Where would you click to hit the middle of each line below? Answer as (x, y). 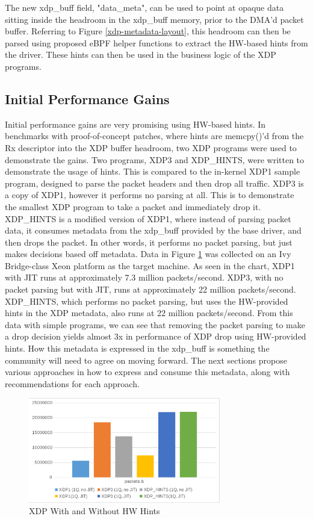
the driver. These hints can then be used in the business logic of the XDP (141, 54)
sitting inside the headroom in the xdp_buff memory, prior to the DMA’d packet (154, 19)
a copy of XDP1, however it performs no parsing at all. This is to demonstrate (150, 195)
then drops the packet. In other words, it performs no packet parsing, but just (149, 242)
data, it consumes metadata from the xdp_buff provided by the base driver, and (153, 230)
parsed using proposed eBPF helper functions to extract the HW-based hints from (156, 42)
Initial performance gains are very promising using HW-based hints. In (135, 124)
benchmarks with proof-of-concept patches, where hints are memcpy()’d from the (154, 136)
